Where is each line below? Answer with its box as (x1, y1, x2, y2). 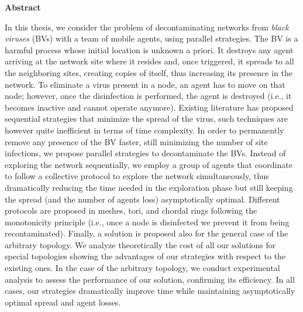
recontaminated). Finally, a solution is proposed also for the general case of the (5, 227, 288, 239)
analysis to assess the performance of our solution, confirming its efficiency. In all (5, 273, 295, 285)
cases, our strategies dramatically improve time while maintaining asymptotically (5, 284, 295, 297)
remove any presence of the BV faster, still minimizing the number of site (5, 135, 268, 148)
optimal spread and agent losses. (5, 296, 121, 308)
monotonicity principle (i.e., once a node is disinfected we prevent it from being (5, 215, 290, 228)
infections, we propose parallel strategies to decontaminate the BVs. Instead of (5, 147, 286, 159)
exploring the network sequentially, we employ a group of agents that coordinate (5, 158, 292, 170)
